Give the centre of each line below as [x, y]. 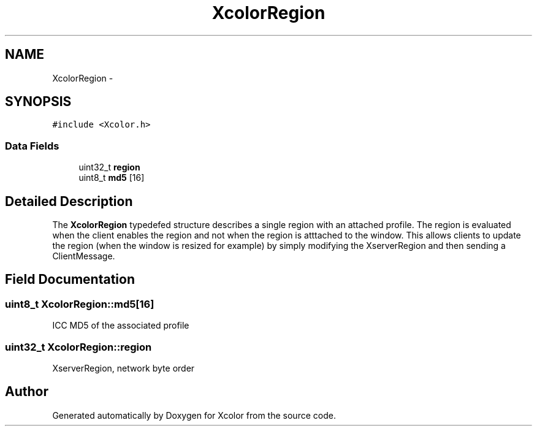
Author [27, 392]
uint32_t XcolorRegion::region [78, 347]
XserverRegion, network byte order [124, 368]
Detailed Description [69, 201]
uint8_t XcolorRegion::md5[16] [80, 304]
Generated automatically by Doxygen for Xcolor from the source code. [194, 415]
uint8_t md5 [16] [112, 178]
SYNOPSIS [38, 102]
